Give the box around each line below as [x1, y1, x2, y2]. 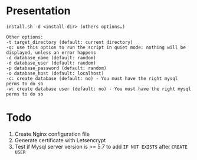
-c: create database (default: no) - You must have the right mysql [6, 75, 178, 81]
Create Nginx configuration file [14, 130, 90, 137]
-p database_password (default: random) [6, 65, 107, 71]
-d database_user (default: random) [6, 60, 96, 66]
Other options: [6, 34, 44, 40]
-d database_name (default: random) [6, 55, 96, 60]
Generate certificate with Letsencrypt [14, 136, 106, 143]
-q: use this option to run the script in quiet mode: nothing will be [6, 44, 186, 50]
